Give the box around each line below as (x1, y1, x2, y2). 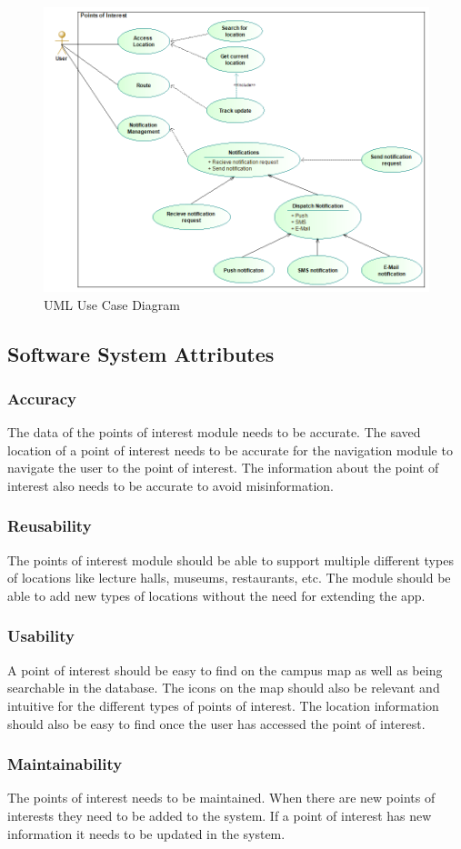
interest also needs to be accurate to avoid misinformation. (7, 475, 334, 494)
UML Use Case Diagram (44, 295, 180, 314)
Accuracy (7, 386, 77, 409)
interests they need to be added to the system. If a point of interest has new (7, 805, 432, 824)
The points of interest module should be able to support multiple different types (7, 550, 454, 569)
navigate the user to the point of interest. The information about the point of (7, 458, 439, 477)
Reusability (7, 514, 92, 537)
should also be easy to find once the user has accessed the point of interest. (7, 714, 426, 733)
